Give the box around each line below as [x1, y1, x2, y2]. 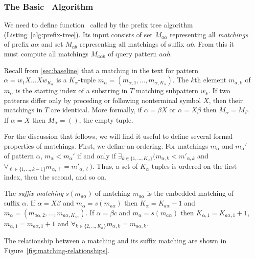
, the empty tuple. [79, 114, 134, 125]
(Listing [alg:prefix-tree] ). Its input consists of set [4, 29, 153, 39]
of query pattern [108, 49, 157, 58]
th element [194, 75, 227, 85]
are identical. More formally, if [50, 104, 142, 115]
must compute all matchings [4, 49, 89, 58]
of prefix [4, 39, 29, 49]
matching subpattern [136, 85, 199, 96]
